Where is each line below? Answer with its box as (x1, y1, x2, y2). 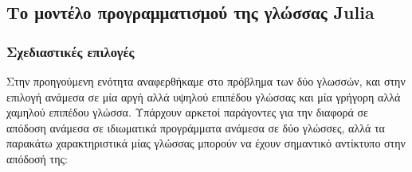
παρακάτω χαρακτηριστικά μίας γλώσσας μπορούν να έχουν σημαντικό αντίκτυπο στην (6, 135, 406, 151)
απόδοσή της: (6, 150, 68, 166)
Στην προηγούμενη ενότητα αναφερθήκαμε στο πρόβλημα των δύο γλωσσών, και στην (6, 73, 406, 89)
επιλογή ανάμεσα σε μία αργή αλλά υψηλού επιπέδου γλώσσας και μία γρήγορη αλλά (6, 88, 401, 105)
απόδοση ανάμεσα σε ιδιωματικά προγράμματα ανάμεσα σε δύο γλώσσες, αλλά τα (6, 119, 385, 136)
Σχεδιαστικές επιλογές (6, 41, 135, 61)
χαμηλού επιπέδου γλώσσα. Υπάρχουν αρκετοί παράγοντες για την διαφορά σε (6, 104, 368, 120)
